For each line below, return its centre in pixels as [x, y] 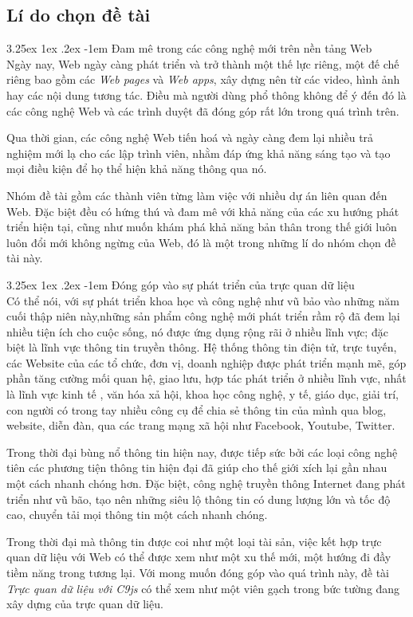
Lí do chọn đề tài [79, 15]
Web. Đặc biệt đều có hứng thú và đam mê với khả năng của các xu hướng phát [203, 211]
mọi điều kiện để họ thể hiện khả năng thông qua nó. [137, 169]
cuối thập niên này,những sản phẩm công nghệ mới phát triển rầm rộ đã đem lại [203, 316]
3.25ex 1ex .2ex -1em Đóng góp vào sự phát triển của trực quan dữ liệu [181, 284]
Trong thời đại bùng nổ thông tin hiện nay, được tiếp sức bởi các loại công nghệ [202, 452]
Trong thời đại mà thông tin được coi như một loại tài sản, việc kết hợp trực [194, 541]
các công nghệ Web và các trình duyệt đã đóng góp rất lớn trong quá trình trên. [203, 110]
